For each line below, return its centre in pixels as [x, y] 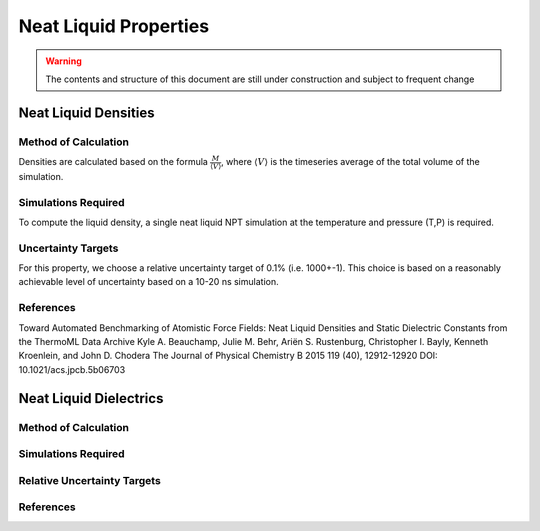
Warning [63, 61]
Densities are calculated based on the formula [113, 162]
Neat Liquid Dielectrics [91, 398]
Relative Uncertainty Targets [90, 480]
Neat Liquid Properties [114, 26]
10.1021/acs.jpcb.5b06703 [72, 369]
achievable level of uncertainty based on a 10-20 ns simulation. [148, 282]
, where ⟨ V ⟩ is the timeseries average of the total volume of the [350, 162]
